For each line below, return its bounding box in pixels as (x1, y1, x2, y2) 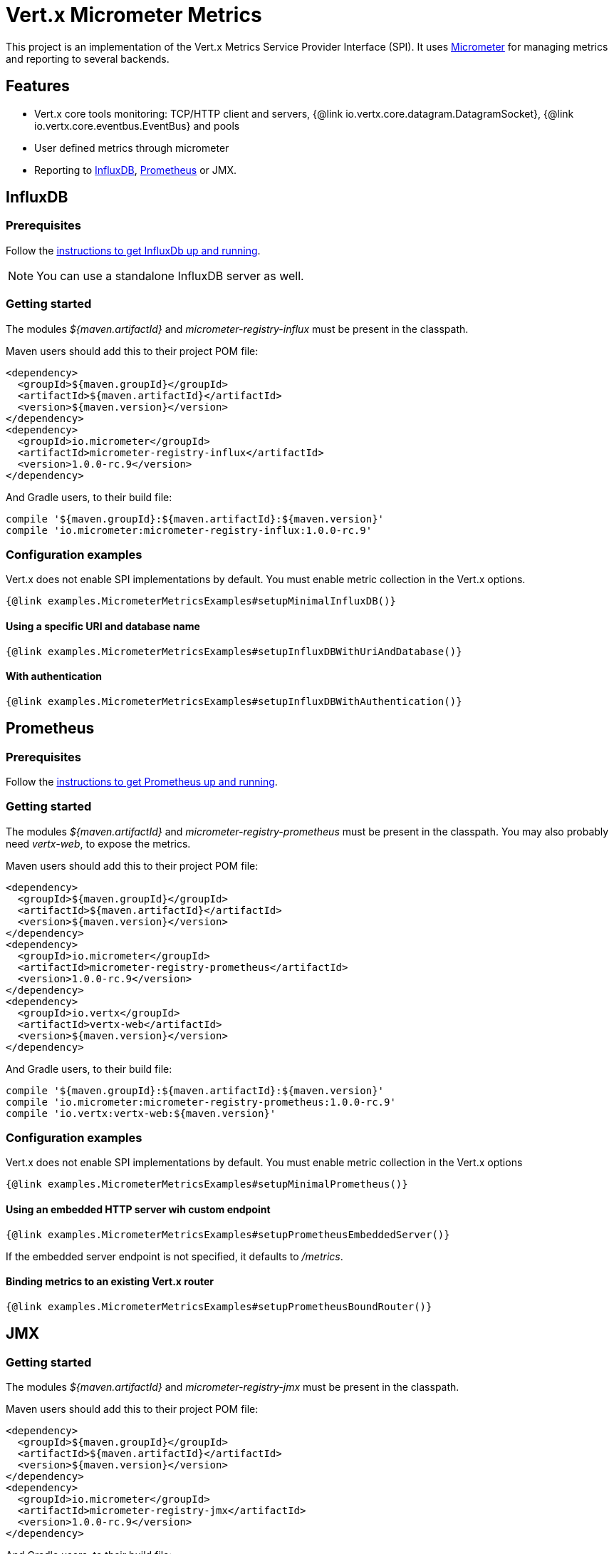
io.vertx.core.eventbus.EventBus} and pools (34, 119, 240, 132)
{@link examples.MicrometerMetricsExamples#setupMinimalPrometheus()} (6, 1178, 408, 1190)
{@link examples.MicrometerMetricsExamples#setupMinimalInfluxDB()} (6, 595, 396, 607)
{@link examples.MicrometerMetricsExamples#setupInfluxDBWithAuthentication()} (6, 695, 462, 707)
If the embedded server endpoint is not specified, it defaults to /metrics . (6, 1250, 343, 1262)
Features (6, 77, 70, 96)
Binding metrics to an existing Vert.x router (6, 1275, 214, 1288)
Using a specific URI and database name (6, 619, 200, 632)
